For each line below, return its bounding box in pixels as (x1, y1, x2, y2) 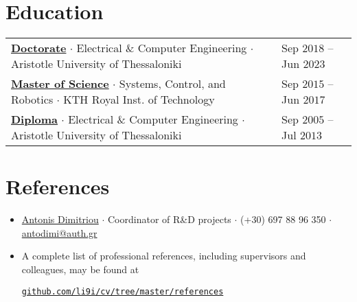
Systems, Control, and (119, 75, 226, 92)
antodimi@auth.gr (21, 225, 97, 240)
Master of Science (11, 75, 109, 92)
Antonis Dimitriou (21, 212, 99, 226)
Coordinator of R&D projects (107, 212, 231, 226)
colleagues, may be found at (21, 262, 139, 277)
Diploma (11, 111, 58, 128)
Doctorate (11, 40, 67, 56)
